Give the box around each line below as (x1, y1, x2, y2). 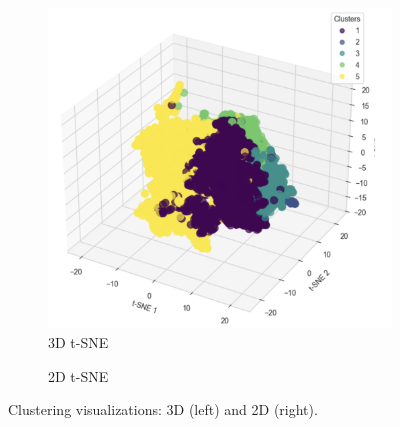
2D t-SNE (48, 365, 109, 386)
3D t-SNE (48, 332, 109, 353)
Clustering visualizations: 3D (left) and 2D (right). (8, 399, 318, 420)
